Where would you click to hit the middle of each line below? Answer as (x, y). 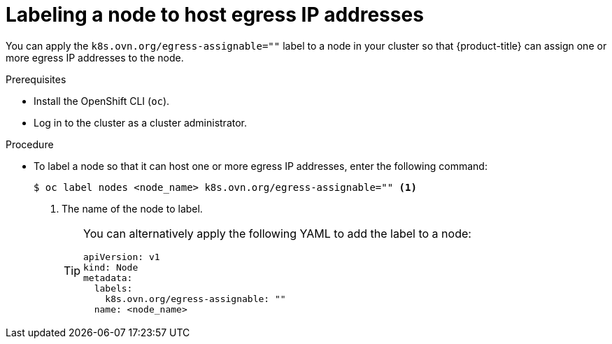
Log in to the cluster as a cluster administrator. (141, 122)
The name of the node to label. (132, 208)
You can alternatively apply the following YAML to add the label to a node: (277, 233)
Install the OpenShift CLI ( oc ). (102, 101)
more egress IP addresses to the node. (95, 57)
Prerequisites (36, 79)
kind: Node (111, 267)
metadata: (108, 278)
